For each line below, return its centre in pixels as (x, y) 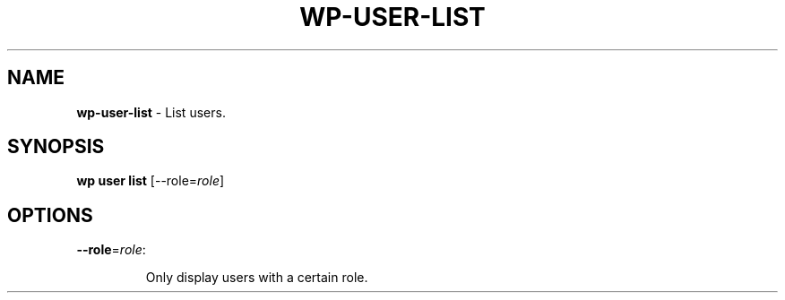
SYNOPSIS (56, 147)
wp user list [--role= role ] (151, 181)
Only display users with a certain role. (257, 278)
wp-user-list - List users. (151, 112)
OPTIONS (50, 215)
